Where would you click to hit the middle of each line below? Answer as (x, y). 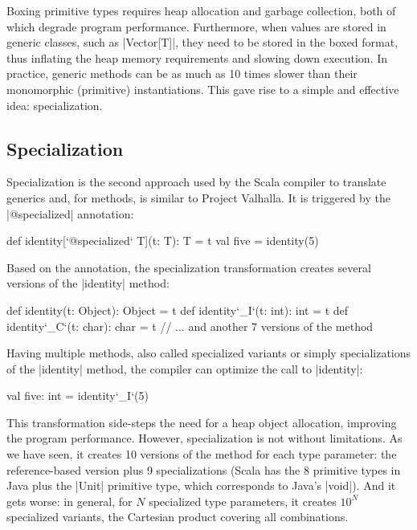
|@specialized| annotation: (70, 213)
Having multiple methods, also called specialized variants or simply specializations (209, 353)
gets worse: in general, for (69, 501)
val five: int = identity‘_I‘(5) (78, 395)
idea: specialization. (55, 105)
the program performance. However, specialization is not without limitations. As (204, 438)
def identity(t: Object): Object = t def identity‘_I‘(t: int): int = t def (178, 310)
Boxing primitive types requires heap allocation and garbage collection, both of (201, 10)
